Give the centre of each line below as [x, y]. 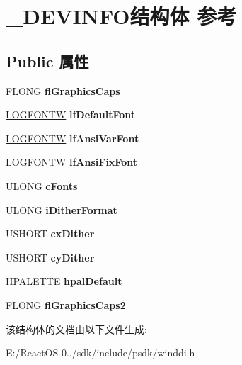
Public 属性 [47, 61]
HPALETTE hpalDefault [64, 281]
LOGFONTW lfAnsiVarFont [73, 138]
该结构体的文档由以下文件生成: [76, 328]
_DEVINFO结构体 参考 [121, 16]
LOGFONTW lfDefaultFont [71, 114]
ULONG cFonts [42, 185]
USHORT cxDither [50, 234]
